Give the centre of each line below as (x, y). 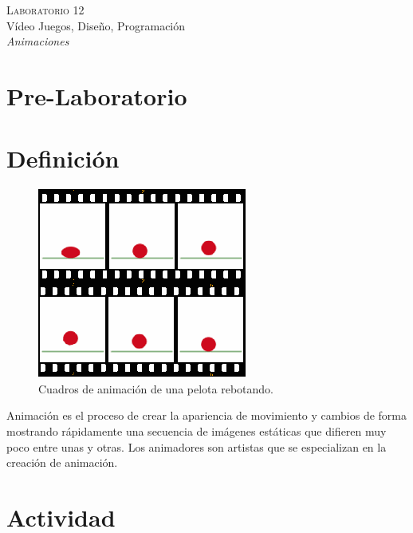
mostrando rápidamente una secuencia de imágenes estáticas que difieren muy (197, 431)
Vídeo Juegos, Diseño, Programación (96, 25)
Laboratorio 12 (45, 10)
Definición (63, 158)
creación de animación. (62, 462)
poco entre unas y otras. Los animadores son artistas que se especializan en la (197, 446)
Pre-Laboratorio (97, 95)
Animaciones (38, 41)
